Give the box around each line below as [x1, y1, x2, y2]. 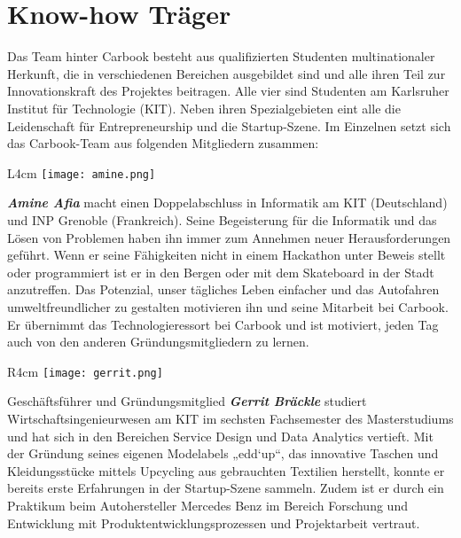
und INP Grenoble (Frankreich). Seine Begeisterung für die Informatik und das [7, 210, 437, 229]
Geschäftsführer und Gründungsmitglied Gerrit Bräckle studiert [7, 392, 367, 410]
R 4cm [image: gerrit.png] [7, 362, 163, 380]
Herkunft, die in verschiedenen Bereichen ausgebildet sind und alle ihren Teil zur [7, 64, 446, 82]
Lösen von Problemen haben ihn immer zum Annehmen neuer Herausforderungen [7, 228, 451, 246]
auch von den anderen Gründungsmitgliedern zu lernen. [7, 332, 309, 351]
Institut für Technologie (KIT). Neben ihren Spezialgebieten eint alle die [7, 98, 401, 117]
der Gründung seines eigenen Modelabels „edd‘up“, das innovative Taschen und [7, 444, 439, 463]
